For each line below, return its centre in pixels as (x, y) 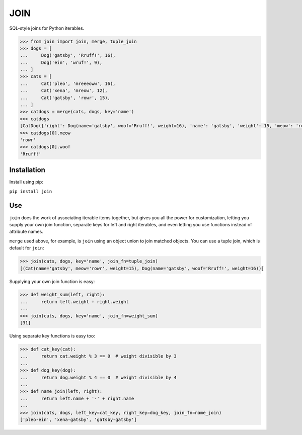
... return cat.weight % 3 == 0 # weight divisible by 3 (98, 356)
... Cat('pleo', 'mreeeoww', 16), (68, 83)
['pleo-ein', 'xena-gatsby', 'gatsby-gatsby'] (78, 419)
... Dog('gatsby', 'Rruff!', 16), (68, 56)
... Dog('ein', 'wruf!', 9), (61, 62)
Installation (27, 170)
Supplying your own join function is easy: (52, 281)
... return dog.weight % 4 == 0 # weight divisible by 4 (98, 377)
